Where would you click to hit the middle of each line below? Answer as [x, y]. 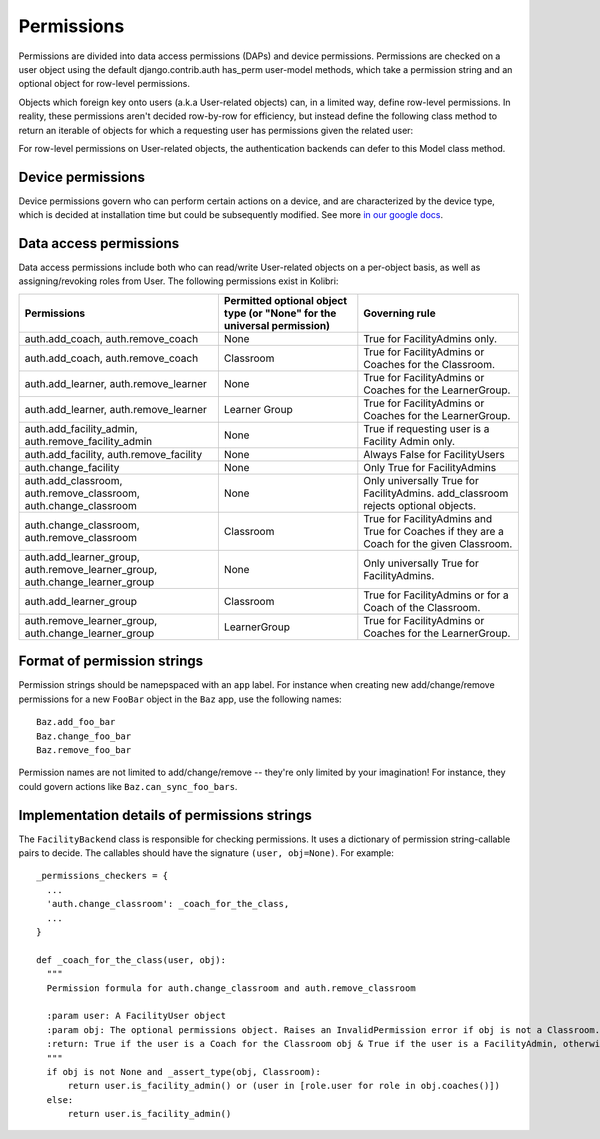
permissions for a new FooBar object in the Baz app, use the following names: [180, 699]
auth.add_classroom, [73, 480]
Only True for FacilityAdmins [430, 467]
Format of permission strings [111, 661]
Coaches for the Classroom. [429, 364]
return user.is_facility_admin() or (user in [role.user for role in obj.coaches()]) [283, 1086]
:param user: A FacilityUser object [136, 1016]
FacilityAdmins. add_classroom [436, 493]
